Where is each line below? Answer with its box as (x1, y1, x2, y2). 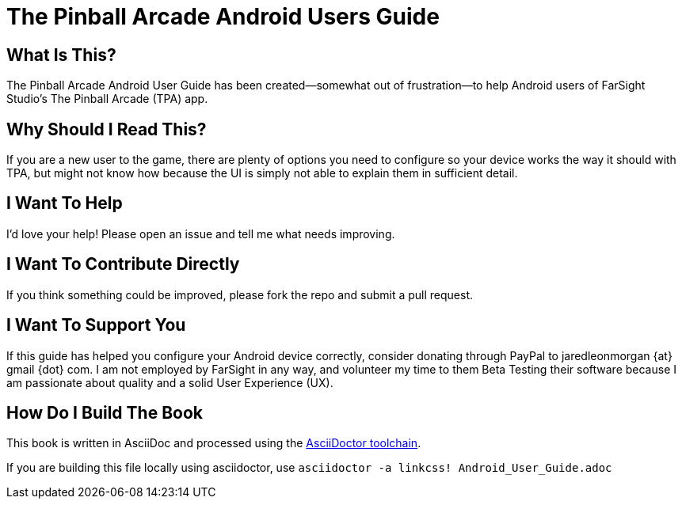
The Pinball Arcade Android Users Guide (6, 3, 440, 30)
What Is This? (6, 44, 116, 65)
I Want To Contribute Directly (6, 254, 240, 275)
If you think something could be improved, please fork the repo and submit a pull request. (6, 287, 473, 302)
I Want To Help (6, 193, 123, 214)
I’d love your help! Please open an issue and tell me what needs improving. (6, 226, 395, 241)
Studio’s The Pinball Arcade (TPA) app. (6, 92, 208, 106)
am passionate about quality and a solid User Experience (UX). (6, 375, 333, 389)
